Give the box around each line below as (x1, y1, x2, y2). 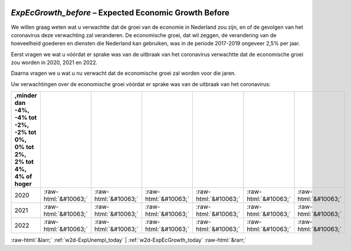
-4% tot (14, 114, 37, 122)
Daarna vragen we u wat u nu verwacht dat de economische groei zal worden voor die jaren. (11, 70, 236, 77)
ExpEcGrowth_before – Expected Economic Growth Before (11, 8, 230, 18)
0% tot (14, 143, 34, 151)
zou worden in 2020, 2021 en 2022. (11, 59, 98, 66)
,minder (14, 91, 38, 100)
